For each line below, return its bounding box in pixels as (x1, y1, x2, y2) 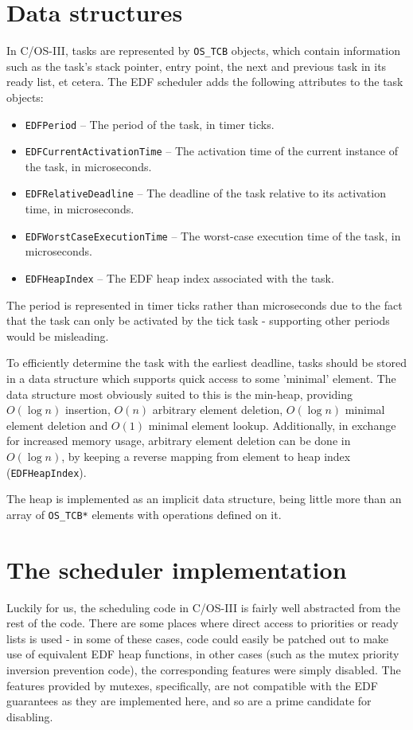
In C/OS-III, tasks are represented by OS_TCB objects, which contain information (6, 42, 400, 59)
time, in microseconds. (25, 201, 134, 217)
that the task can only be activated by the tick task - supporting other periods (6, 312, 390, 329)
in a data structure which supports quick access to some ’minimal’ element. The (6, 370, 396, 386)
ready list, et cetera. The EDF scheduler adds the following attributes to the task (6, 73, 403, 90)
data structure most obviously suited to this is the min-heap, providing (6, 385, 353, 402)
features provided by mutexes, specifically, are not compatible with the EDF (6, 677, 378, 693)
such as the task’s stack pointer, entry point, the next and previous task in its (6, 57, 387, 74)
